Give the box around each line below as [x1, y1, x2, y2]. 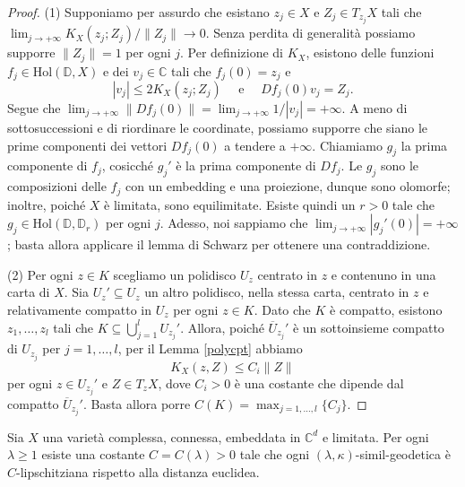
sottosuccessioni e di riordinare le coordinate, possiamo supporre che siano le [7, 118, 428, 136]
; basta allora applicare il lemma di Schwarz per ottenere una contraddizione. [7, 235, 431, 254]
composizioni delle [7, 177, 107, 196]
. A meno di [341, 99, 408, 117]
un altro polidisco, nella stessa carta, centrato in [144, 283, 409, 301]
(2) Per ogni [7, 265, 73, 283]
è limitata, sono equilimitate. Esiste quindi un [104, 195, 356, 213]
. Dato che [254, 300, 311, 319]
